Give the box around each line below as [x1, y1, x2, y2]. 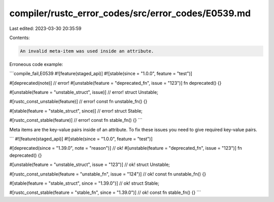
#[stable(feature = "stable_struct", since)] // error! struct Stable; [9, 108, 143, 114]
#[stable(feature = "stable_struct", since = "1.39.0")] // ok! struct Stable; [9, 180, 159, 186]
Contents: [9, 35, 30, 41]
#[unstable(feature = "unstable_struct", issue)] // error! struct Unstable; [9, 89, 158, 95]
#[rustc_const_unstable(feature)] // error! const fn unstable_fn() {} [9, 98, 148, 105]
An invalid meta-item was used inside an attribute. [20, 48, 154, 54]
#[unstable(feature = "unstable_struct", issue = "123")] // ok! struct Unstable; [9, 161, 170, 167]
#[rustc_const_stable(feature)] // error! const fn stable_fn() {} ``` [9, 117, 143, 123]
